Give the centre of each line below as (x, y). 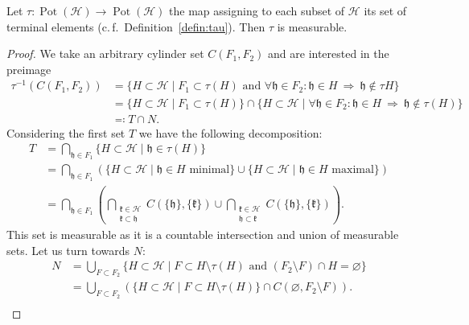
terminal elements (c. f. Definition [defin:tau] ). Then (136, 26)
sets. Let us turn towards (68, 250)
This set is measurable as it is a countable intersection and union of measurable (203, 234)
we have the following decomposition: (230, 132)
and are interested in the (329, 53)
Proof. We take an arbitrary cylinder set (105, 53)
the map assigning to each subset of (257, 10)
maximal (353, 170)
